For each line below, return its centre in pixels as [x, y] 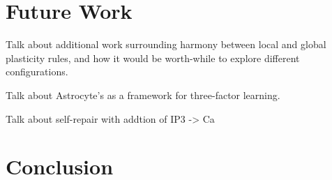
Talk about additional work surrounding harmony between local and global [166, 44]
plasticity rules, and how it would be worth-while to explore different [153, 58]
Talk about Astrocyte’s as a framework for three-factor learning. [143, 95]
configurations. [37, 72]
